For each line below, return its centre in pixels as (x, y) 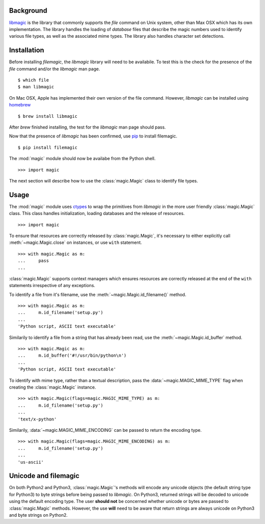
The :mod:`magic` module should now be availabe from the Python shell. (82, 158)
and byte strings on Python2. (39, 515)
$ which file (33, 80)
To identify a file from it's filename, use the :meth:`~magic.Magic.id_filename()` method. (98, 294)
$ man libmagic (36, 87)
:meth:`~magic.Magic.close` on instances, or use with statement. (76, 242)
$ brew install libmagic (48, 116)
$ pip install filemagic (48, 147)
